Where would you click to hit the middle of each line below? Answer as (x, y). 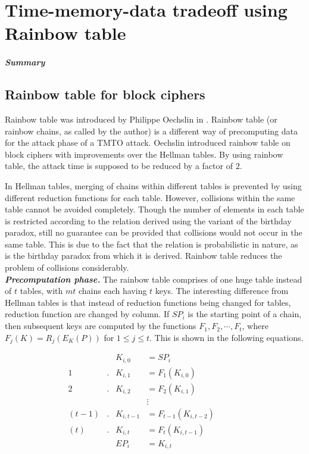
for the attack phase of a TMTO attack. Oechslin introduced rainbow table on (148, 143)
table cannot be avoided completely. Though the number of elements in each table (154, 209)
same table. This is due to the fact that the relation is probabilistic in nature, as (152, 244)
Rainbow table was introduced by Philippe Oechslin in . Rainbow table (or (141, 119)
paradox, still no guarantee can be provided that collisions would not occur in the (154, 232)
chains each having (113, 291)
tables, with (41, 291)
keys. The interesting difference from (222, 291)
